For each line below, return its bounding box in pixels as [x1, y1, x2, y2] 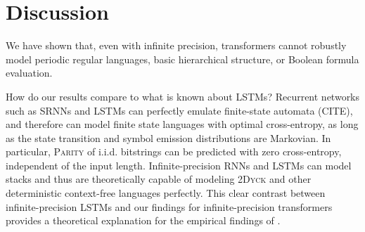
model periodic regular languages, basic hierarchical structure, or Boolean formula [6, 51, 359, 66]
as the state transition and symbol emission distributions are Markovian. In [6, 130, 331, 145]
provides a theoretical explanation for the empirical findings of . [6, 213, 281, 228]
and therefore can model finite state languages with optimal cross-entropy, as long [6, 117, 359, 131]
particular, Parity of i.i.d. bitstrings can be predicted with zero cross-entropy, [6, 144, 342, 159]
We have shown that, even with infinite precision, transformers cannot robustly [6, 38, 347, 53]
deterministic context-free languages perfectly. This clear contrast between [6, 186, 326, 200]
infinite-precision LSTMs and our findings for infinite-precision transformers [6, 199, 333, 214]
